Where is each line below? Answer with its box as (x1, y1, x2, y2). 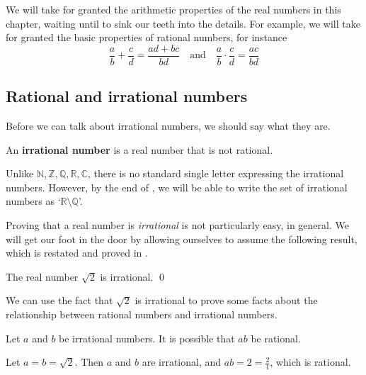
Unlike (6, 166, 34, 181)
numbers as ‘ (6, 194, 61, 208)
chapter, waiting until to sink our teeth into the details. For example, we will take (6, 16, 360, 30)
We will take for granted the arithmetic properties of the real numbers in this (6, 2, 341, 16)
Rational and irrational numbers (6, 85, 248, 107)
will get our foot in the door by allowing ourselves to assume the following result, (6, 231, 358, 246)
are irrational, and (142, 354, 222, 369)
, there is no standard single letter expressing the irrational (87, 166, 344, 181)
